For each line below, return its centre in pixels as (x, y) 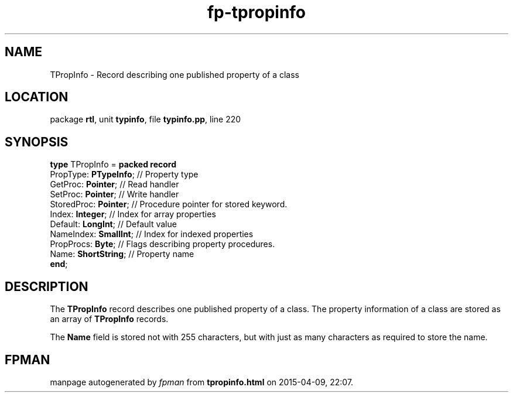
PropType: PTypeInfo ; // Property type (124, 174)
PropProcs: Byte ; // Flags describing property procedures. (163, 244)
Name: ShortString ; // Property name (122, 254)
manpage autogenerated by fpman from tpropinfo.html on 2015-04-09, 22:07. (202, 382)
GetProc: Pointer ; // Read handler (114, 184)
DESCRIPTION (47, 286)
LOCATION (37, 97)
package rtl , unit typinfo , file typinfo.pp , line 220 (146, 119)
